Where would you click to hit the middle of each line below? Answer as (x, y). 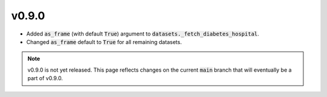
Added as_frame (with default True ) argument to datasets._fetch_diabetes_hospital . (143, 34)
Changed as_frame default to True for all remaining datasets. (104, 42)
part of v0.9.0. (45, 78)
